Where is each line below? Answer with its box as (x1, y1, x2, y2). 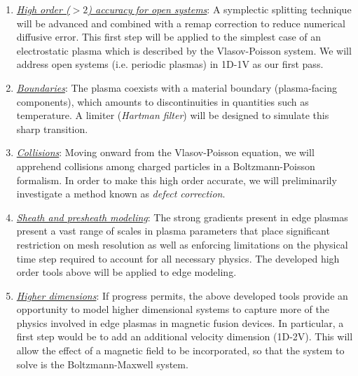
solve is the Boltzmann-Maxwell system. (16, 356, 188, 371)
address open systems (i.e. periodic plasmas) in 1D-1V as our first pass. (16, 57, 324, 71)
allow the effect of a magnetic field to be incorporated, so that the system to (16, 343, 345, 358)
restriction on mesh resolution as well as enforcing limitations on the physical (16, 237, 348, 251)
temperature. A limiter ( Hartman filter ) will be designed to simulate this (16, 108, 329, 123)
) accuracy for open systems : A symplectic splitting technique (88, 2, 352, 16)
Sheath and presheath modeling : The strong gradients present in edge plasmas (16, 209, 348, 224)
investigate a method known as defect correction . (16, 186, 226, 201)
